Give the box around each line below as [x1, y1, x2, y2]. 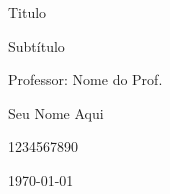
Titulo [8, 2, 47, 22]
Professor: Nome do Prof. [8, 69, 163, 90]
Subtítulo [8, 35, 65, 56]
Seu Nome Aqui [8, 102, 104, 123]
